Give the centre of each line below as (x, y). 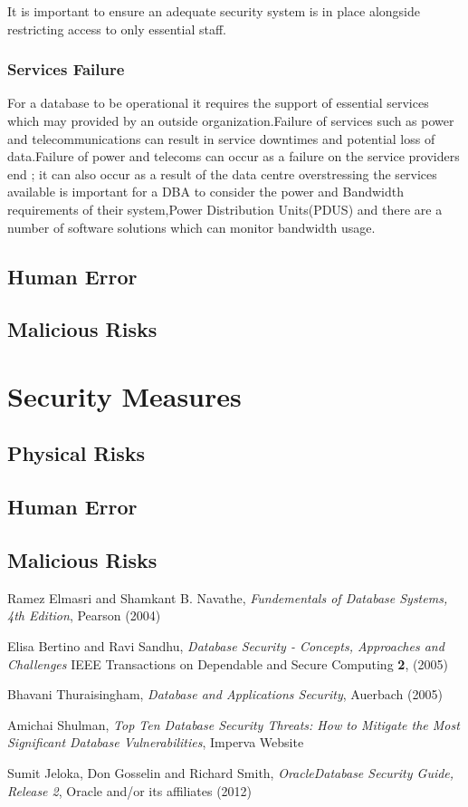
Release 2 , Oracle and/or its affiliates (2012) (130, 790)
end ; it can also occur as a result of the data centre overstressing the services (222, 173)
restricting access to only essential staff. (117, 29)
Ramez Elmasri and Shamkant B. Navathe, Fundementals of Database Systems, (228, 597)
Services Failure (66, 69)
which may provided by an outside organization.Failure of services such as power (231, 120)
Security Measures (124, 395)
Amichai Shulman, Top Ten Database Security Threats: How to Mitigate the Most (234, 724)
